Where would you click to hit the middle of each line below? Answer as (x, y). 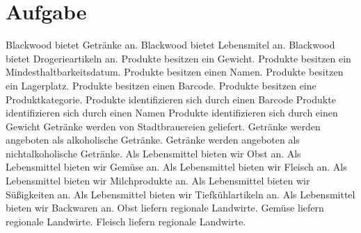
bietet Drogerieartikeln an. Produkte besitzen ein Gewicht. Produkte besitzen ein (178, 58)
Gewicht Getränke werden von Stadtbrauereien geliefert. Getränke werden (163, 126)
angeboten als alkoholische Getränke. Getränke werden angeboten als (153, 140)
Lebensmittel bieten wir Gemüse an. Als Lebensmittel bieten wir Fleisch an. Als (176, 167)
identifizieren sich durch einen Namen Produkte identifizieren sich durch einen (172, 113)
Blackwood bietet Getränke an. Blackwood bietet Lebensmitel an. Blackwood (170, 45)
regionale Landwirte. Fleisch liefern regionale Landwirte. (126, 221)
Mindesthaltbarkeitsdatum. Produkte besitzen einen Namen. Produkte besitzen (175, 72)
